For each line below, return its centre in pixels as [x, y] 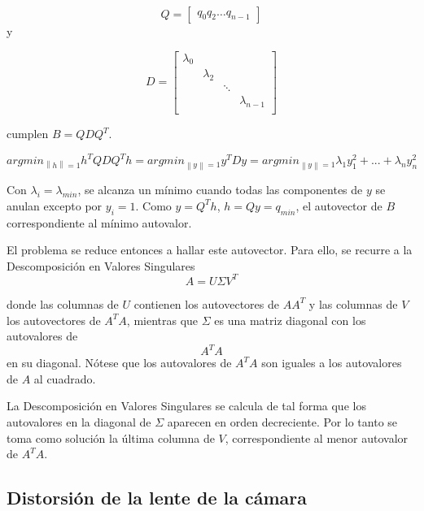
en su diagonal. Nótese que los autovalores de [119, 363]
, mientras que [162, 320]
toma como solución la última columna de [111, 437]
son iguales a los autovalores [332, 363]
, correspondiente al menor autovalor [317, 437]
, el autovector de [339, 205]
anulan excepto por [55, 205]
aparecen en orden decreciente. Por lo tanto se [282, 421]
